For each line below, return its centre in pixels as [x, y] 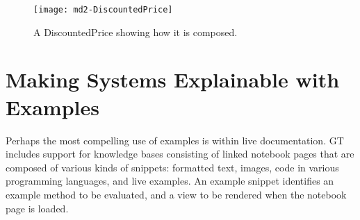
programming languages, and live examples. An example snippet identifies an [170, 181]
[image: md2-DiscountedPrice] [103, 10]
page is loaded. [37, 208]
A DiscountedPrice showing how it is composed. [136, 32]
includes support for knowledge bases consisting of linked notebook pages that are [180, 154]
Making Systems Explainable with [173, 79]
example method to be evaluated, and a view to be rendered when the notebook [176, 194]
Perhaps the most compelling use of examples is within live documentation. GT [175, 140]
